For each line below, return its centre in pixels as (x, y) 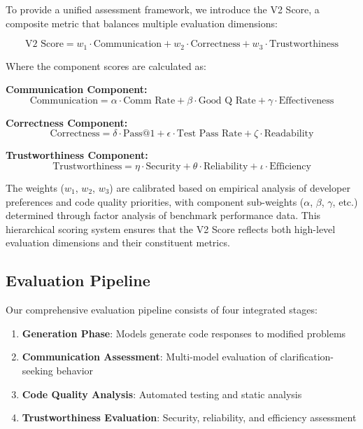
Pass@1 (139, 134)
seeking (37, 370)
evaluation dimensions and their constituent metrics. (118, 242)
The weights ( (35, 188)
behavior (75, 370)
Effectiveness (306, 100)
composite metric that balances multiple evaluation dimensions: (142, 23)
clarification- (307, 357)
